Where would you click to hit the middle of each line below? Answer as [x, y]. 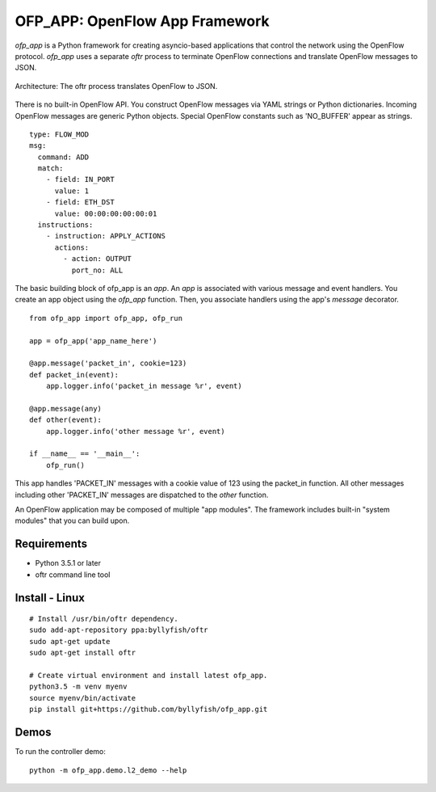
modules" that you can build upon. [72, 520]
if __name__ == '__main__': [85, 454]
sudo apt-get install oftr [83, 653]
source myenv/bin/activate [83, 698]
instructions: [65, 225]
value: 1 [72, 191]
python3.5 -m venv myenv [78, 687]
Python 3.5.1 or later [68, 563]
